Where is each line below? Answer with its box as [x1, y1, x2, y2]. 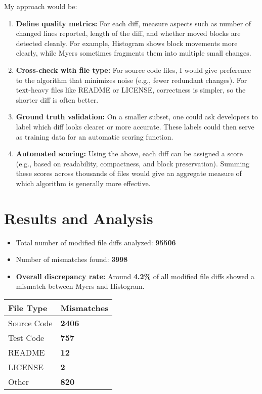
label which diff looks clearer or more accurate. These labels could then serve [16, 121, 254, 132]
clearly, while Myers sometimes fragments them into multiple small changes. [16, 48, 251, 58]
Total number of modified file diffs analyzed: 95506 [16, 237, 176, 247]
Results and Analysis [4, 207, 153, 228]
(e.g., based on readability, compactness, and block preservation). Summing [16, 158, 250, 168]
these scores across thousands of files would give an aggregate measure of [16, 168, 242, 179]
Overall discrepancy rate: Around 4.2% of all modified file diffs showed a [16, 271, 255, 281]
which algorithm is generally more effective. [16, 178, 151, 188]
